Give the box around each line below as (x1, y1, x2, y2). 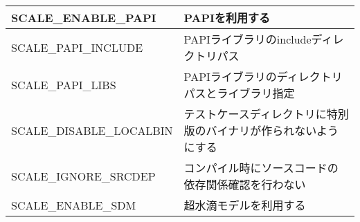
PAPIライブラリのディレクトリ (183, 68, 343, 84)
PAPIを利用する (183, 10, 271, 26)
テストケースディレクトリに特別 (183, 106, 349, 122)
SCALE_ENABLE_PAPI (11, 9, 156, 26)
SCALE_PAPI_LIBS (11, 76, 116, 93)
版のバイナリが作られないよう (183, 122, 339, 138)
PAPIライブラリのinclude (183, 31, 312, 47)
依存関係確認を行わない (183, 176, 306, 192)
